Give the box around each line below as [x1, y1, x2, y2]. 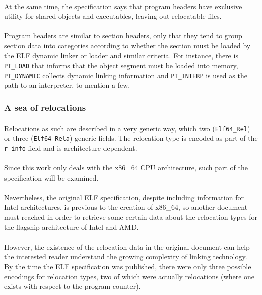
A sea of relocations [4, 101, 86, 113]
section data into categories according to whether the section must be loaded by [4, 40, 251, 50]
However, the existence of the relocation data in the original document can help [4, 241, 250, 252]
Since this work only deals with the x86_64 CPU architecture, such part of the [4, 162, 248, 173]
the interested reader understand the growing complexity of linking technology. [4, 251, 247, 262]
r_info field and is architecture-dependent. [4, 142, 137, 153]
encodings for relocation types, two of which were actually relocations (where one [4, 271, 255, 281]
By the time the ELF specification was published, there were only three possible [4, 261, 251, 271]
